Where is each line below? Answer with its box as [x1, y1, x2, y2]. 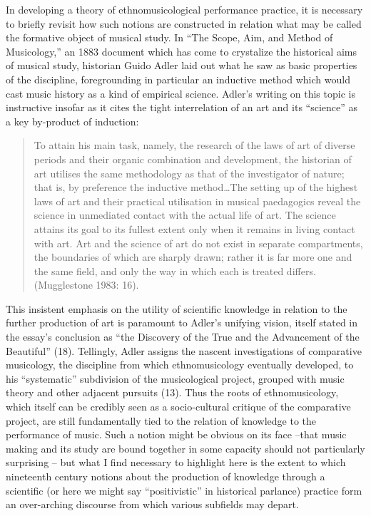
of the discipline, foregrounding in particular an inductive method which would [6, 71, 350, 86]
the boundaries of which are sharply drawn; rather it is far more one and [34, 249, 352, 264]
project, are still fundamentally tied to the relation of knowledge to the [6, 413, 316, 428]
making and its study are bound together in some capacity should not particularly [6, 440, 365, 455]
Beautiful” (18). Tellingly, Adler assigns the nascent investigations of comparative [6, 343, 362, 358]
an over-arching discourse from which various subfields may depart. [6, 497, 299, 512]
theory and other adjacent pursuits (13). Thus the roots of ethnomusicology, [6, 385, 339, 400]
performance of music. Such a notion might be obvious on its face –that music [6, 427, 347, 442]
